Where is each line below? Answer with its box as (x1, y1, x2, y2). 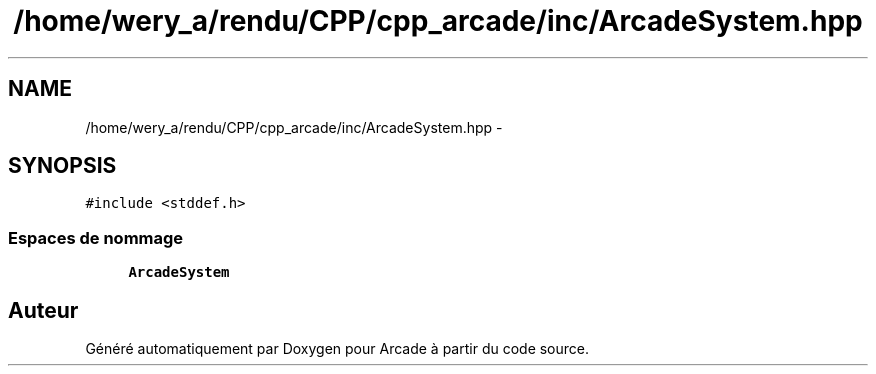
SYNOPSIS (8, 153, 117, 179)
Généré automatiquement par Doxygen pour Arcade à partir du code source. (85, 340, 590, 358)
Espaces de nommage (8, 227, 184, 248)
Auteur (8, 297, 79, 323)
